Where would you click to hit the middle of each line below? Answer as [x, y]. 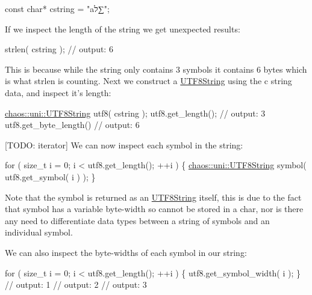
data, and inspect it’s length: [58, 92]
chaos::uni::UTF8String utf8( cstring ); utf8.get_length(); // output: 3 [135, 113]
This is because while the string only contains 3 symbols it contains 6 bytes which [156, 69]
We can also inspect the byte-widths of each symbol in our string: [126, 252]
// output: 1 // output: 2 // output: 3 [76, 284]
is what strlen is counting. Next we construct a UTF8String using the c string [148, 81]
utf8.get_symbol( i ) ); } [50, 176]
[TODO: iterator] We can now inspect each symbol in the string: [124, 144]
